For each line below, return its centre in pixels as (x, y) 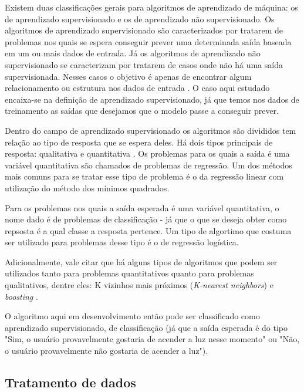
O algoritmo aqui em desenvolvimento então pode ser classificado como (132, 316)
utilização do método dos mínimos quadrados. (87, 187)
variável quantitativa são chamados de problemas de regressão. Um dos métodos (148, 165)
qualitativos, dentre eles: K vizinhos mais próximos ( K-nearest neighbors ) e (139, 285)
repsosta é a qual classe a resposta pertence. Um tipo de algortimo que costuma (148, 230)
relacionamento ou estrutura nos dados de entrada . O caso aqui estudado (137, 88)
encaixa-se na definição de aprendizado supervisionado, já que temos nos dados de (152, 99)
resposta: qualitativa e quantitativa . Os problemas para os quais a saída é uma (147, 153)
